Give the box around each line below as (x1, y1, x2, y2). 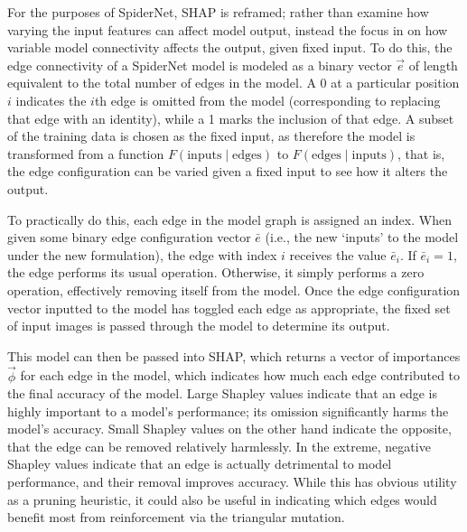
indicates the (15, 90, 87, 109)
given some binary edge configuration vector (7, 228, 251, 247)
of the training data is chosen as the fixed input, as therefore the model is (7, 126, 416, 145)
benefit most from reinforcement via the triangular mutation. (7, 508, 345, 527)
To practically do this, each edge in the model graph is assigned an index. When (7, 210, 452, 229)
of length (408, 55, 458, 74)
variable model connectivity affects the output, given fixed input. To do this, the (7, 38, 453, 57)
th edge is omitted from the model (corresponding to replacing (94, 90, 441, 109)
